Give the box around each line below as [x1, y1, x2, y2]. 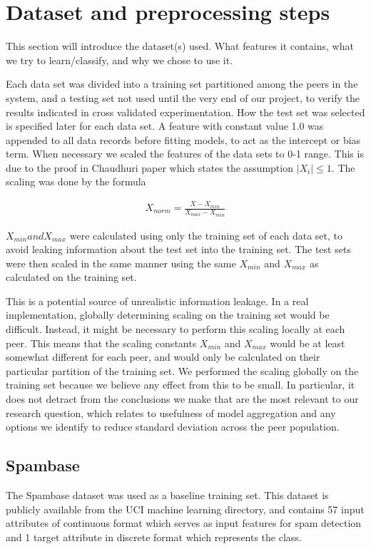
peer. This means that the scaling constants [6, 335, 197, 350]
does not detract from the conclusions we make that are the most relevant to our [6, 391, 359, 406]
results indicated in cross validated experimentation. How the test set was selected [6, 104, 365, 119]
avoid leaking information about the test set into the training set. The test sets [6, 242, 351, 257]
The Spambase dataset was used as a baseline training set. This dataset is [6, 488, 329, 503]
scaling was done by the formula [6, 174, 146, 189]
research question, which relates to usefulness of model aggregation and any [6, 405, 336, 420]
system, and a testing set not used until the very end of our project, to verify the [6, 90, 360, 105]
